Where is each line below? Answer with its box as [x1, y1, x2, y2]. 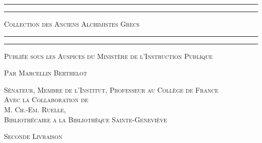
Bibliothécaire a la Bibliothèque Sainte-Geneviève [4, 114, 167, 124]
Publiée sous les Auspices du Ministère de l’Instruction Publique [4, 50, 213, 61]
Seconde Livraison [4, 131, 62, 141]
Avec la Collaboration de [4, 94, 89, 105]
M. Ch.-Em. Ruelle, [4, 104, 66, 114]
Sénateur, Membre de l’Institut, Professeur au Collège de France [4, 84, 219, 95]
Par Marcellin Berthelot [4, 67, 87, 78]
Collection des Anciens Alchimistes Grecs [4, 19, 140, 29]
